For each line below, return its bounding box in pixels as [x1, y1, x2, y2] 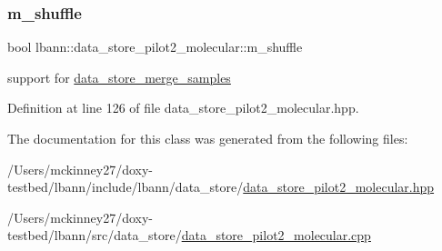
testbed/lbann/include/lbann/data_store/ [7, 177, 244, 196]
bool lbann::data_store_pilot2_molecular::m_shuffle [7, 37, 303, 56]
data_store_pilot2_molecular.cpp [181, 226, 371, 245]
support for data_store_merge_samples [7, 67, 231, 86]
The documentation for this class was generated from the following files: [7, 129, 408, 147]
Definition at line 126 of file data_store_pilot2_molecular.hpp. [7, 98, 359, 117]
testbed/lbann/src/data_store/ [7, 226, 182, 245]
